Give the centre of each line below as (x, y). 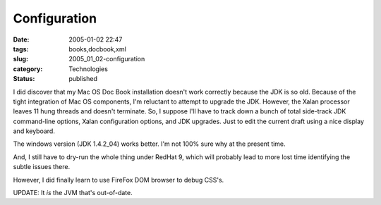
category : (28, 69)
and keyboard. (34, 131)
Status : (24, 79)
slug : (20, 59)
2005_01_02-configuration (107, 59)
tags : (21, 49)
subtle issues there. (42, 167)
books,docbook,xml (97, 49)
